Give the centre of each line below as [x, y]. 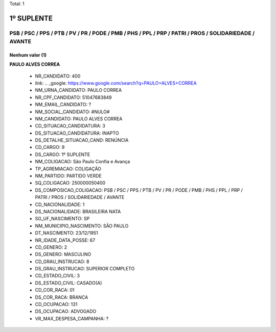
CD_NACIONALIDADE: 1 [60, 205]
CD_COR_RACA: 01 [55, 290]
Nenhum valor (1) [28, 55]
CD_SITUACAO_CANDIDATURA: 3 [70, 126]
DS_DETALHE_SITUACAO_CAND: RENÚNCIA [82, 140]
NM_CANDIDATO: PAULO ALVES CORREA [79, 119]
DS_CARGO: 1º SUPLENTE [63, 154]
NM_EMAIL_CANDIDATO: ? [63, 105]
